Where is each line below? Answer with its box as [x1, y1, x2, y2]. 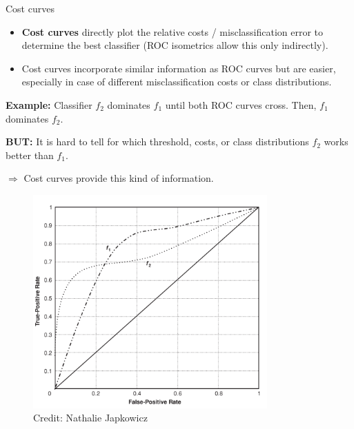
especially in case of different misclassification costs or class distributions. [21, 74, 332, 89]
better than [6, 147, 54, 162]
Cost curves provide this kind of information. [23, 171, 214, 185]
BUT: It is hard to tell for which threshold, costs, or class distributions [6, 134, 309, 149]
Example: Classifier [6, 97, 92, 112]
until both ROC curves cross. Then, [165, 97, 317, 112]
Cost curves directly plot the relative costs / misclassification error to [21, 24, 324, 39]
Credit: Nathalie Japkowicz [33, 410, 148, 425]
